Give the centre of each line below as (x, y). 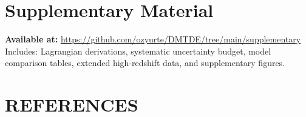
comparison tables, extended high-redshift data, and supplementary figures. (145, 63)
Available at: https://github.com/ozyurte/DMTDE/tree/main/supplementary (153, 39)
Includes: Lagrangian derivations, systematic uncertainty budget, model (138, 51)
